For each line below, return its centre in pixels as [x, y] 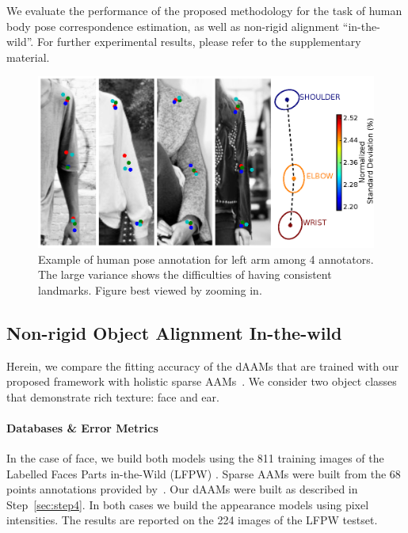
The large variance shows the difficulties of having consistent [185, 274]
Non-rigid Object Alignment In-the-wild [174, 332]
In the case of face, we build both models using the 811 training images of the [195, 458]
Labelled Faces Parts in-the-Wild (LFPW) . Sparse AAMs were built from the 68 [204, 473]
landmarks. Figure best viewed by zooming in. [150, 289]
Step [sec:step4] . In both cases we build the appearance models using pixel [188, 504]
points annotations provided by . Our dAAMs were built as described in [182, 489]
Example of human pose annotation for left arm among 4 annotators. [206, 259]
